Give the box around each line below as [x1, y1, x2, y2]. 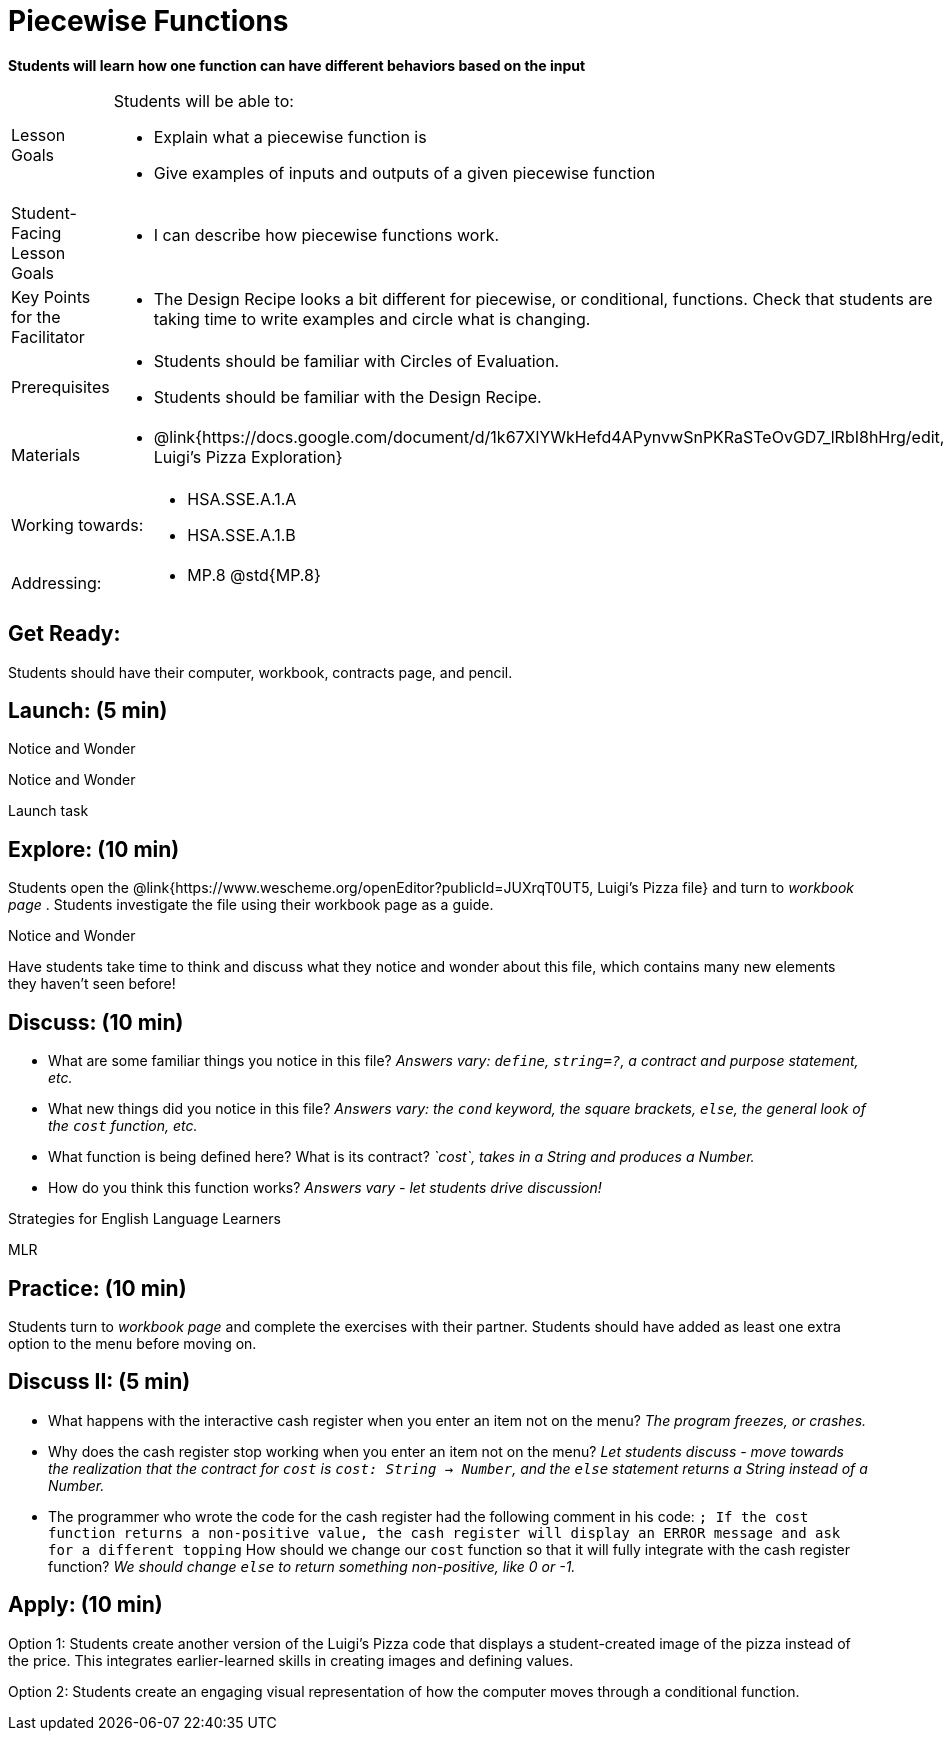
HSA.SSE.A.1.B [187, 524, 296, 545]
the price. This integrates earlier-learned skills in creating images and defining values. [8, 1651, 574, 1669]
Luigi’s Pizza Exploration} [153, 446, 343, 467]
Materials [11, 444, 81, 465]
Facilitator [11, 326, 85, 347]
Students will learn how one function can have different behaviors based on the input [8, 56, 586, 74]
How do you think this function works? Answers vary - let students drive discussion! [48, 1179, 602, 1197]
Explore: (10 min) [8, 836, 180, 862]
